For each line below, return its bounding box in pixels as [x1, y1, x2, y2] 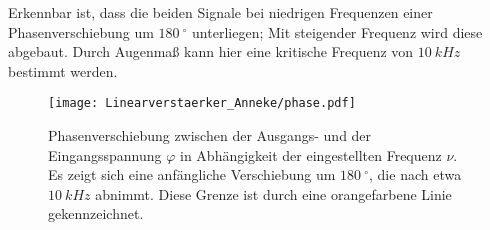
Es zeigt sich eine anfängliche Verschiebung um [48, 164, 336, 185]
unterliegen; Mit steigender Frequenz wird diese [192, 21, 483, 42]
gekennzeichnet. [48, 203, 144, 224]
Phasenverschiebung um [8, 21, 154, 42]
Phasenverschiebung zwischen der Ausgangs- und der [48, 125, 372, 146]
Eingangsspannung [48, 144, 162, 165]
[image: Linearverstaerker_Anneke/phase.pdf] [48, 96, 356, 111]
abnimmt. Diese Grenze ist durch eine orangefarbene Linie [95, 183, 452, 204]
